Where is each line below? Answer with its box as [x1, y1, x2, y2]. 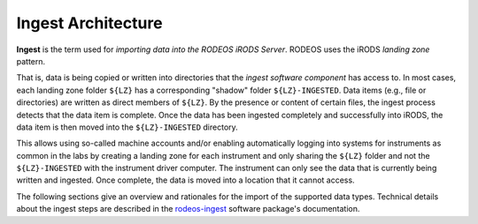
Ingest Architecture [16, 13, 163, 33]
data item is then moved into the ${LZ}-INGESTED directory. [16, 122, 238, 132]
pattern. [16, 56, 46, 66]
